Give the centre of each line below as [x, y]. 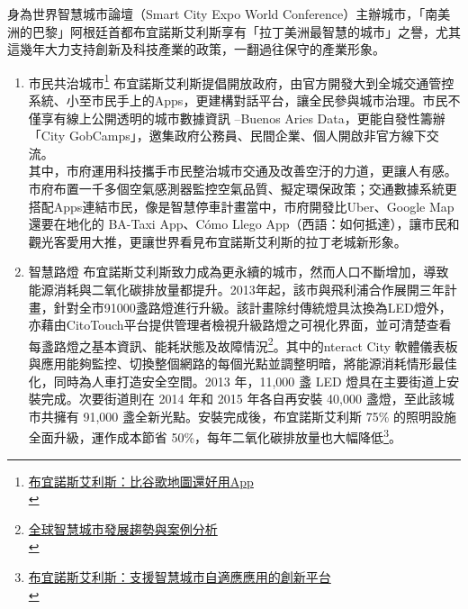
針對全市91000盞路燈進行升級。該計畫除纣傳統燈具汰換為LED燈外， [252, 307]
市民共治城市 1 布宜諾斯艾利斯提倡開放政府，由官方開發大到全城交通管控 [241, 81]
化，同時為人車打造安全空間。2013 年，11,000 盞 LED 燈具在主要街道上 [238, 381]
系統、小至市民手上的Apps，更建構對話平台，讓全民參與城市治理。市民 [238, 100]
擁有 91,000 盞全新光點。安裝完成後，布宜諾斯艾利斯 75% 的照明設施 [255, 416]
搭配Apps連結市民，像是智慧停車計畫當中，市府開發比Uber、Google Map [241, 206]
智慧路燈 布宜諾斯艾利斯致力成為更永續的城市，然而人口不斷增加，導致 [238, 272]
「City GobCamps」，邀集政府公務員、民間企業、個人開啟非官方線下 [227, 136]
